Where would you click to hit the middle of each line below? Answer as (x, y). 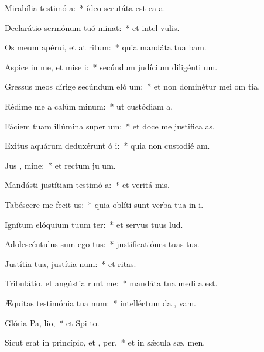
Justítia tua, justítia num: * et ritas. (71, 263)
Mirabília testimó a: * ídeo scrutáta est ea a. (85, 8)
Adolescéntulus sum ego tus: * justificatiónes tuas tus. (102, 244)
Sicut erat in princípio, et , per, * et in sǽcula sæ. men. (105, 342)
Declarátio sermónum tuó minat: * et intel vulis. (92, 27)
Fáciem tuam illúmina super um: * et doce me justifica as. (110, 126)
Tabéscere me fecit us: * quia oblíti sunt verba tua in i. (104, 204)
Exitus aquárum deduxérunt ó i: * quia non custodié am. (107, 146)
